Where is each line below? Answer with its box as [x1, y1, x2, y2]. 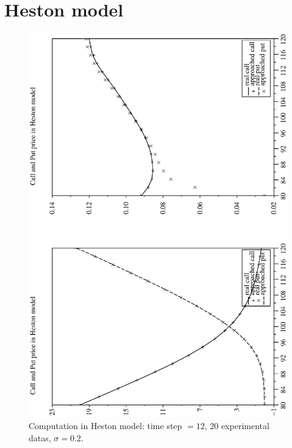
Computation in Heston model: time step [29, 419, 182, 432]
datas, [29, 431, 51, 444]
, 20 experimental [204, 419, 269, 432]
